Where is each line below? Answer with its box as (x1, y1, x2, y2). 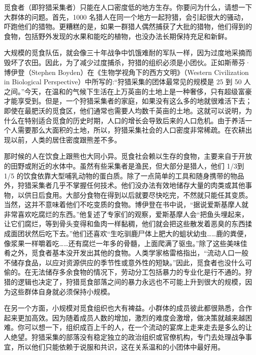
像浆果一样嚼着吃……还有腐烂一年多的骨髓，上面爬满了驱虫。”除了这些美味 (4, 238, 241, 248)
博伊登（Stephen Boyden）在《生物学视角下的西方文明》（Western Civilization (4, 67, 249, 77)
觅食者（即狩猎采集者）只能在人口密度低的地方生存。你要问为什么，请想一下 (4, 2, 252, 12)
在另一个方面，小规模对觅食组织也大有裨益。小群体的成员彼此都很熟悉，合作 (4, 303, 252, 313)
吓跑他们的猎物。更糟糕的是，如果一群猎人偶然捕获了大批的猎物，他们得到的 (4, 21, 252, 32)
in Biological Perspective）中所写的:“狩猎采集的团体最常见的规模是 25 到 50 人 (4, 76, 251, 87)
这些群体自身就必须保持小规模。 (10, 286, 114, 296)
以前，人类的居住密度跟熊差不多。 (10, 134, 121, 144)
